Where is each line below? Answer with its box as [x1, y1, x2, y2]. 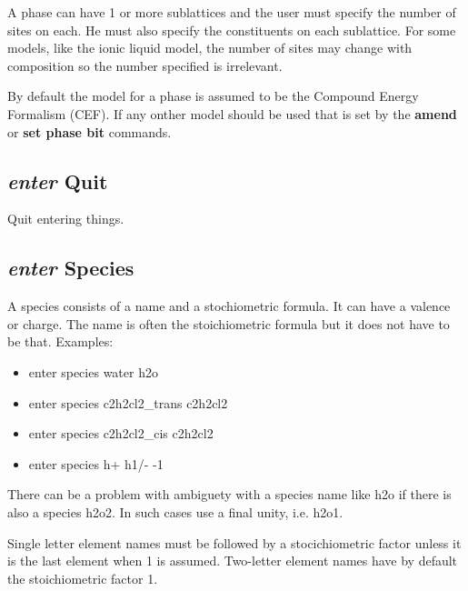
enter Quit [7, 166, 108, 195]
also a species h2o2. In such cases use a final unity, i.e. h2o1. [7, 502, 344, 521]
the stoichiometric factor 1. [7, 568, 158, 587]
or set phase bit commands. [7, 122, 172, 141]
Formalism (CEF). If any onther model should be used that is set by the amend [7, 104, 457, 123]
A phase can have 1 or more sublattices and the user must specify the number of [7, 3, 456, 21]
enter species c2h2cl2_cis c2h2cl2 [28, 424, 214, 443]
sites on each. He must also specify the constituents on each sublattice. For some [7, 20, 456, 39]
